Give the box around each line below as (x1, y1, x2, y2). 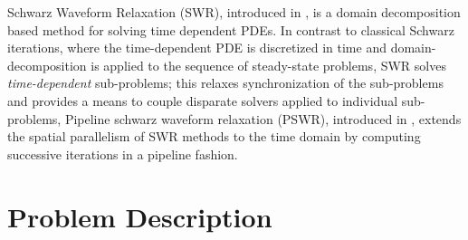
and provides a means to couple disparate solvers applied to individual (7, 91, 398, 110)
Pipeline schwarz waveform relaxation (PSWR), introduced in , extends (64, 109, 462, 128)
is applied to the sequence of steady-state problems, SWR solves (91, 55, 446, 74)
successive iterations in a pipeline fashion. (7, 144, 238, 163)
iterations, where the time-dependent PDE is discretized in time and (7, 38, 387, 57)
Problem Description (7, 197, 272, 235)
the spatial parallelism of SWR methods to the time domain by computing (7, 127, 421, 146)
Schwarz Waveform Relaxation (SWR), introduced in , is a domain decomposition (7, 3, 461, 21)
